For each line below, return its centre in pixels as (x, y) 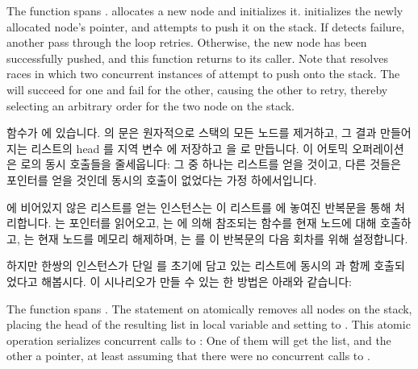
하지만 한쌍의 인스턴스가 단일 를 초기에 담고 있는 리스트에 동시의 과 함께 (188, 265)
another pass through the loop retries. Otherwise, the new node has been (187, 42)
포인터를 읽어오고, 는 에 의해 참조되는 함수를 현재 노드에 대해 (223, 223)
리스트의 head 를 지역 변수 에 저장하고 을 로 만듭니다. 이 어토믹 (190, 148)
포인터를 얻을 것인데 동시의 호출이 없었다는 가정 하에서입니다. (162, 179)
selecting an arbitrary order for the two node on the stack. (150, 105)
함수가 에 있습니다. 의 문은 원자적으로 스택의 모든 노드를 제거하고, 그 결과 (192, 133)
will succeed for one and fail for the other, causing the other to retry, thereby (197, 89)
